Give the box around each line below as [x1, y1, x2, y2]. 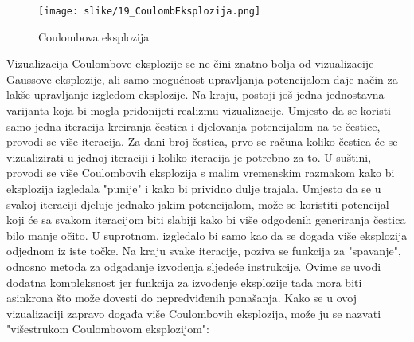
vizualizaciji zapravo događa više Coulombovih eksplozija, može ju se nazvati [6, 305, 381, 321]
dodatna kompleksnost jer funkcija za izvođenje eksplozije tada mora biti [6, 273, 362, 290]
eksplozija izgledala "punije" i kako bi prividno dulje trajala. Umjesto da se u [6, 180, 381, 196]
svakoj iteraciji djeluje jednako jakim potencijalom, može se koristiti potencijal [6, 195, 389, 212]
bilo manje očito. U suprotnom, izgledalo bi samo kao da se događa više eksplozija [6, 226, 408, 243]
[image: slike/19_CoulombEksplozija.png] [38, 6, 261, 17]
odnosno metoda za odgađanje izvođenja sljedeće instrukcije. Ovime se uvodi [6, 257, 381, 274]
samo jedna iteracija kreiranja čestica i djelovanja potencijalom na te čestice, [6, 117, 381, 134]
